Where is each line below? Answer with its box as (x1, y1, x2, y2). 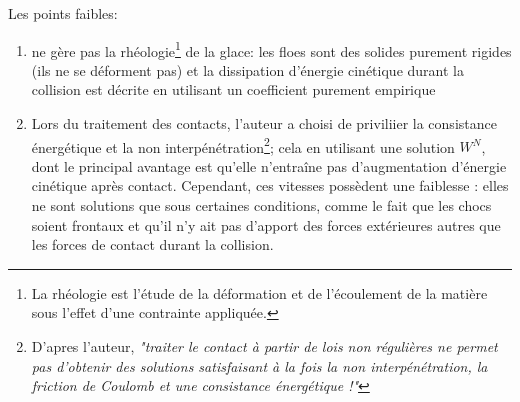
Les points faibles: (8, 3, 118, 23)
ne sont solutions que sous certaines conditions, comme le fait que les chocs (31, 195, 492, 216)
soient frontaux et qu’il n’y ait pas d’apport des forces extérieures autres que (31, 214, 501, 235)
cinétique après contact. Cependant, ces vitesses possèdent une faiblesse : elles (31, 175, 509, 196)
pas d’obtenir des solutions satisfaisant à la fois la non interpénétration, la (31, 355, 488, 376)
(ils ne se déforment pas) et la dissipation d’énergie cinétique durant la (31, 59, 464, 80)
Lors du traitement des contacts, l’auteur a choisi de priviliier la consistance (31, 113, 497, 134)
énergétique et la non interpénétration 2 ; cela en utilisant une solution (31, 133, 455, 157)
